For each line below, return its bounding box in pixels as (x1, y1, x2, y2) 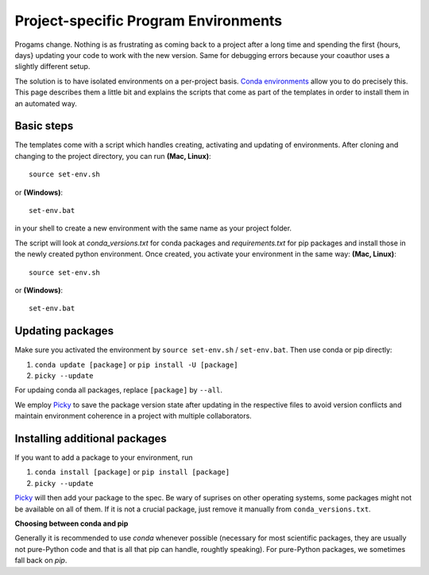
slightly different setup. (14, 62, 91, 71)
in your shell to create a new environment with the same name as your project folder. (14, 223, 292, 233)
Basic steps (14, 119, 74, 133)
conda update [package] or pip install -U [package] (34, 360, 238, 369)
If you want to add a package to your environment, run (14, 453, 194, 462)
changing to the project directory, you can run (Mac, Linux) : (14, 151, 211, 160)
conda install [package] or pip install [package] (34, 467, 230, 477)
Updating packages (14, 324, 114, 338)
